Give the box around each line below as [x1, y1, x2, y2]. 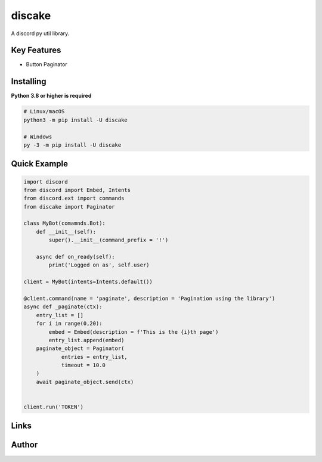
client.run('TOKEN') [23, 404, 83, 411]
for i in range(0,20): [36, 320, 103, 327]
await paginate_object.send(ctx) [36, 379, 134, 385]
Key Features [11, 45, 61, 55]
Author [11, 440, 38, 450]
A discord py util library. [11, 30, 70, 37]
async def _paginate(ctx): [23, 303, 103, 310]
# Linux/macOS [23, 108, 65, 115]
